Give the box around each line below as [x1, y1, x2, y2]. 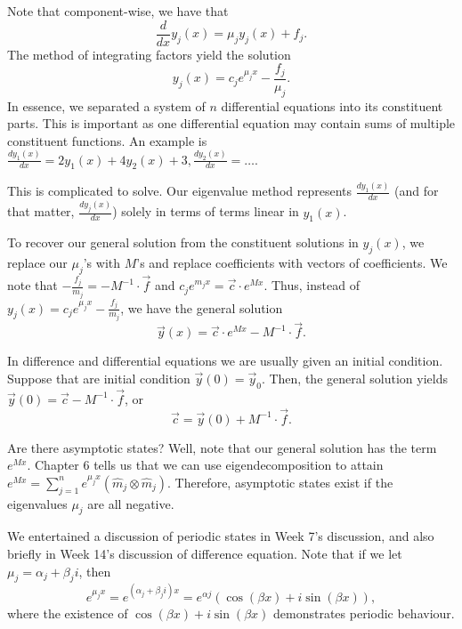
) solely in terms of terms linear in [112, 202, 299, 221]
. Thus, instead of [263, 276, 360, 294]
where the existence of [7, 603, 128, 622]
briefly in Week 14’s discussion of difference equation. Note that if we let [7, 544, 402, 563]
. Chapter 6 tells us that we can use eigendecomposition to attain [27, 456, 384, 474]
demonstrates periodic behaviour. [273, 603, 455, 622]
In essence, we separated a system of [7, 96, 206, 115]
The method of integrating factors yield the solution [7, 44, 291, 63]
